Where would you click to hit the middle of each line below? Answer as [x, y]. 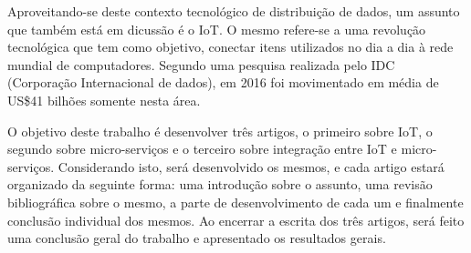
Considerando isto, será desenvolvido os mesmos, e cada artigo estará [251, 166]
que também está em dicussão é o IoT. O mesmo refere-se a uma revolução [217, 29]
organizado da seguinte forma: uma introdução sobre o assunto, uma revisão [220, 184]
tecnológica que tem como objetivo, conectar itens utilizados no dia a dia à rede [230, 47]
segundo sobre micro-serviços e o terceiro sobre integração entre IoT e [202, 149]
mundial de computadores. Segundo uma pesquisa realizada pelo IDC [201, 64]
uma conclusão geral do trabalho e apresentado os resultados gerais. [197, 238]
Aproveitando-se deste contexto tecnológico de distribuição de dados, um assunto [234, 11]
